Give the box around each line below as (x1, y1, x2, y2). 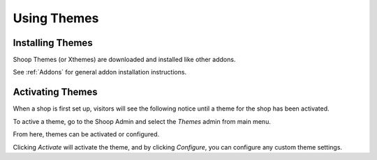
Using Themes (13, 10, 99, 26)
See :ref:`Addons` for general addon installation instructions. (13, 68, 187, 77)
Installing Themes (13, 37, 94, 49)
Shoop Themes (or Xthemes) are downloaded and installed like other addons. (13, 56, 236, 64)
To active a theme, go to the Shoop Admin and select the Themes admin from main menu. (13, 117, 272, 125)
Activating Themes (13, 86, 98, 98)
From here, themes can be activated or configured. (13, 130, 160, 138)
